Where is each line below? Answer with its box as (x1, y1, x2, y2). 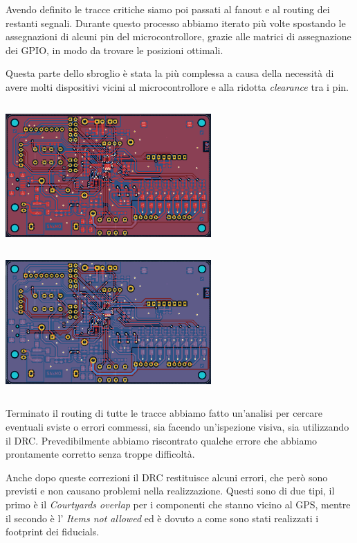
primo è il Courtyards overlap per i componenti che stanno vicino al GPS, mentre (6, 497, 351, 511)
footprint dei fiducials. (6, 524, 100, 539)
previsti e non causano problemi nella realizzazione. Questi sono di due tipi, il (6, 483, 335, 498)
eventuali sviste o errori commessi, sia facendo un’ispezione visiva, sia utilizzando (6, 419, 349, 433)
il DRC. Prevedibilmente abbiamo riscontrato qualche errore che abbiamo (6, 433, 318, 447)
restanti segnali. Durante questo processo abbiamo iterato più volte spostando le (6, 15, 346, 30)
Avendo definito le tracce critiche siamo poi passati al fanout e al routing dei (6, 2, 330, 16)
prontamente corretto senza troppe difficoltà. (6, 447, 195, 461)
